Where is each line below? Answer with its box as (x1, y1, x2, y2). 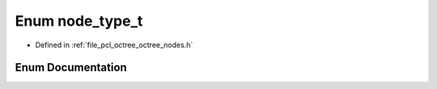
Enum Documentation (15, 61, 127, 75)
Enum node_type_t (15, 12, 143, 30)
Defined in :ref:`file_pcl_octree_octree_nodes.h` (35, 40, 193, 50)
